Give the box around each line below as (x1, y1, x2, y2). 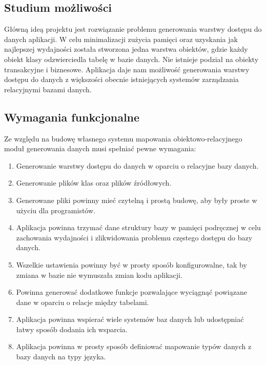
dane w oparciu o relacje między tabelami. (16, 296, 149, 307)
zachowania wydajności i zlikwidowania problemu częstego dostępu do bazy (16, 232, 253, 242)
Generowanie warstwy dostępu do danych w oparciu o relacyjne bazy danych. (16, 160, 259, 171)
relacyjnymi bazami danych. (4, 84, 92, 94)
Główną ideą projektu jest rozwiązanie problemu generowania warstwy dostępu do (4, 24, 262, 34)
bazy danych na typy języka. (16, 351, 106, 362)
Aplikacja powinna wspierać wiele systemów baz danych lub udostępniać (16, 314, 244, 325)
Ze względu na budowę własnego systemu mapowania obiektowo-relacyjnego (4, 133, 242, 144)
